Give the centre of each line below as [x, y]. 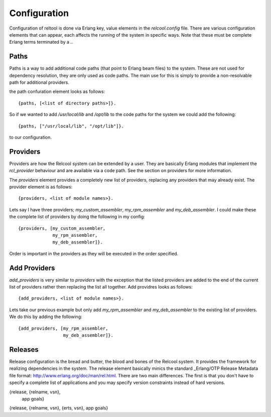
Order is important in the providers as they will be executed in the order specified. [94, 253]
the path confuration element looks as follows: [57, 92]
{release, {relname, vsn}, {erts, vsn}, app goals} [59, 408]
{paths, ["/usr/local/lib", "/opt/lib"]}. [71, 126]
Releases [24, 350]
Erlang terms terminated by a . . [41, 42]
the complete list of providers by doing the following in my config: [77, 217]
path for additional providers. [39, 82]
